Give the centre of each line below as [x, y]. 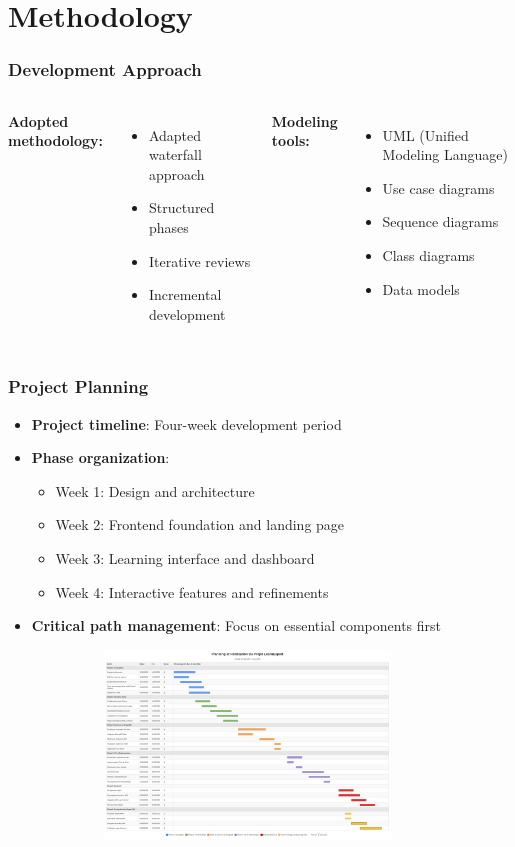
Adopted [38, 120]
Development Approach [105, 69]
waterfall [175, 154]
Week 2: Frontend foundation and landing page [200, 524]
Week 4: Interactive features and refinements [192, 591]
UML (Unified [425, 134]
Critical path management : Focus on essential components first [236, 625]
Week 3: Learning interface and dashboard [185, 557]
